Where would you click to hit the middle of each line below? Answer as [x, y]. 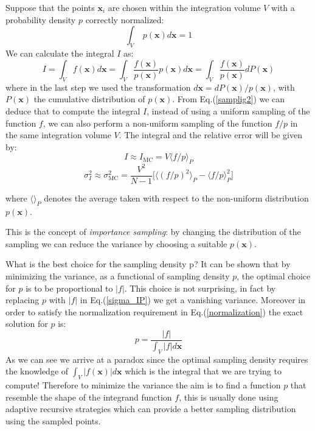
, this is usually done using [229, 397]
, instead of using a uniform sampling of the [228, 111]
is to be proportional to [69, 288]
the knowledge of [37, 371]
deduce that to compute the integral [73, 111]
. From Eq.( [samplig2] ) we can [229, 99]
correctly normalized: [125, 19]
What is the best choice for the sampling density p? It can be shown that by [148, 264]
